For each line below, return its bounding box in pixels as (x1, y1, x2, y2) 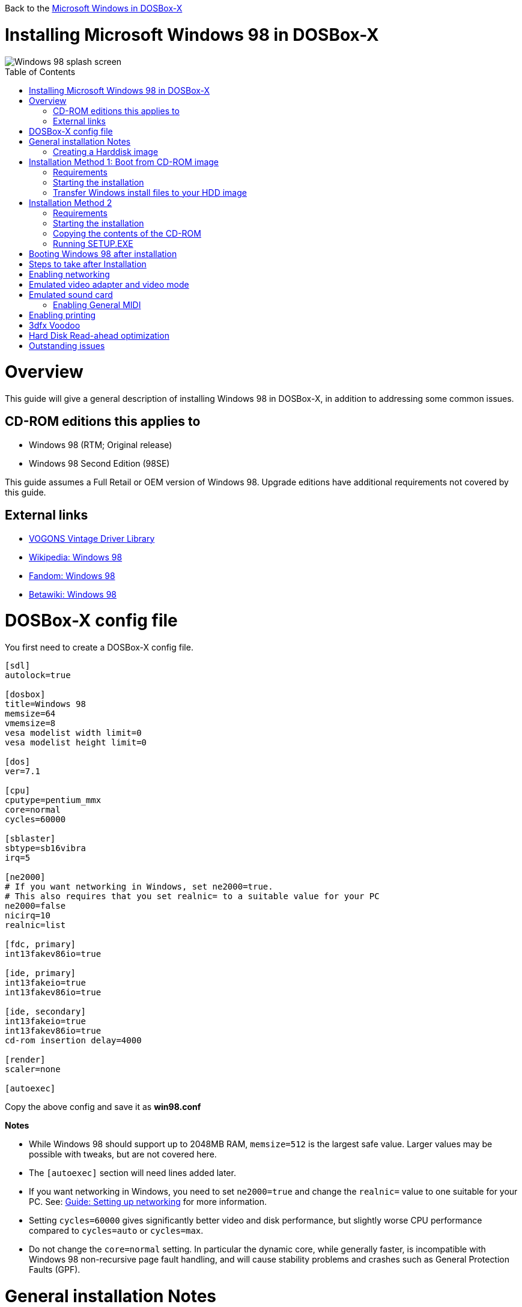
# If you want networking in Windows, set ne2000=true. (5, 882, 273, 892)
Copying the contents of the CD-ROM (53, 228, 201, 238)
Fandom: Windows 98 (29, 570, 115, 581)
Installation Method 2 (29, 197, 112, 208)
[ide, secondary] (5, 1007, 86, 1017)
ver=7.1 (5, 766, 41, 777)
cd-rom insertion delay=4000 (5, 1036, 142, 1046)
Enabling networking (29, 268, 110, 279)
